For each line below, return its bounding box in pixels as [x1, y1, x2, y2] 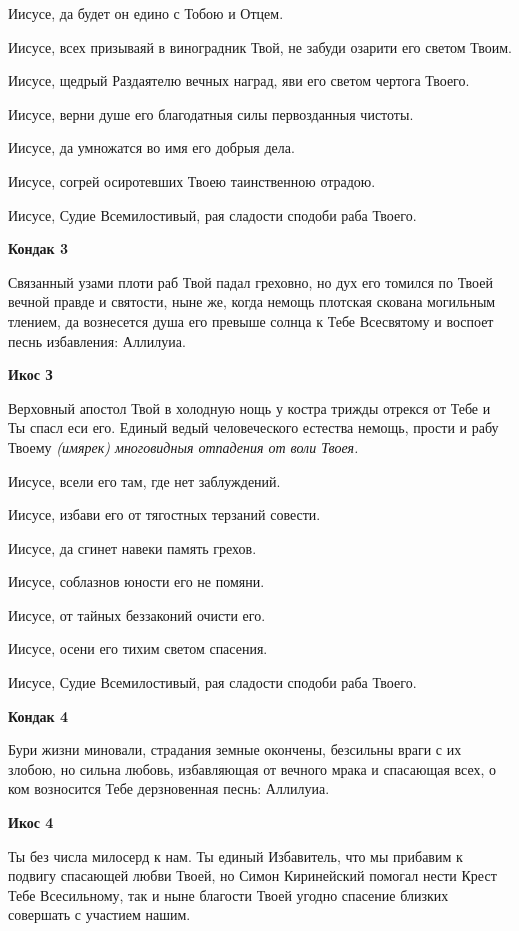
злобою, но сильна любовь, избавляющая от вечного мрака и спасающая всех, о [8, 758, 496, 779]
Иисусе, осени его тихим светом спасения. [8, 638, 268, 659]
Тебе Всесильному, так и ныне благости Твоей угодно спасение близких [8, 884, 449, 905]
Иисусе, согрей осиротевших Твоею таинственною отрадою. [8, 170, 376, 191]
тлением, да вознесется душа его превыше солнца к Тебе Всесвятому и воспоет [8, 310, 494, 331]
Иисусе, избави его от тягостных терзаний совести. [8, 504, 321, 525]
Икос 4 [8, 812, 54, 833]
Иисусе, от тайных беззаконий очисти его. [8, 604, 266, 625]
